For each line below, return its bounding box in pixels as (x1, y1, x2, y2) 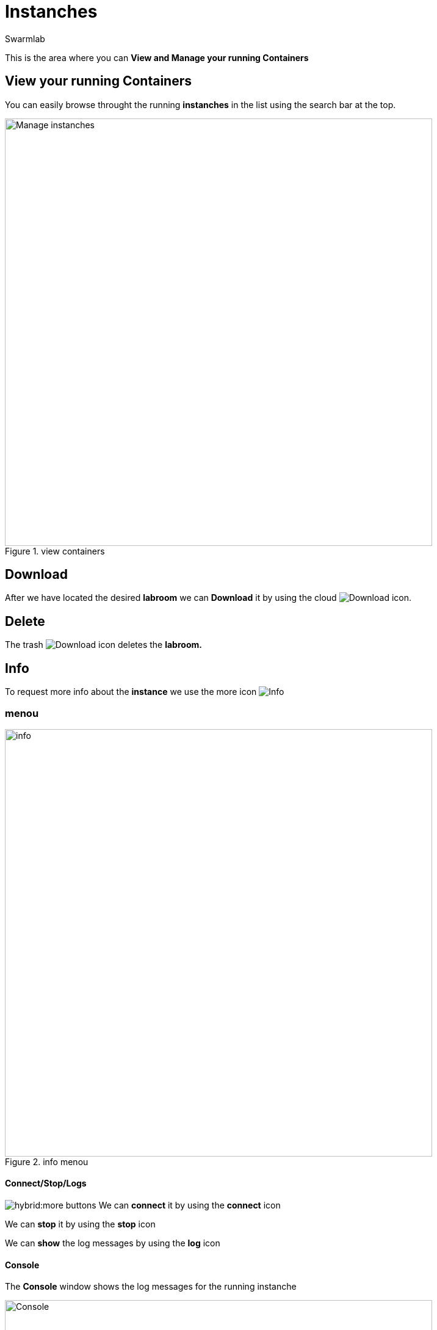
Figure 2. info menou (5, 1156, 88, 1167)
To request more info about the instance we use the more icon (5, 686, 257, 697)
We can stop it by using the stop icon (5, 1219, 156, 1230)
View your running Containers (5, 73, 192, 89)
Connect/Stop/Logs (5, 1178, 87, 1189)
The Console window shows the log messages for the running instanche (5, 1281, 297, 1292)
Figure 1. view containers (5, 545, 105, 556)
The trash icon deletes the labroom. (5, 639, 202, 650)
